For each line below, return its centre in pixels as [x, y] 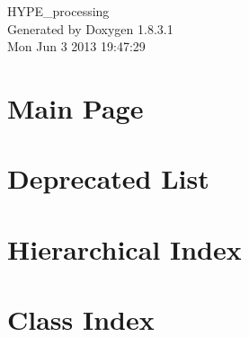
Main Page [76, 107]
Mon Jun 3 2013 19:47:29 [76, 46]
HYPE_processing [58, 11]
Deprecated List [108, 178]
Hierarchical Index [124, 248]
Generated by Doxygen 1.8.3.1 [90, 28]
